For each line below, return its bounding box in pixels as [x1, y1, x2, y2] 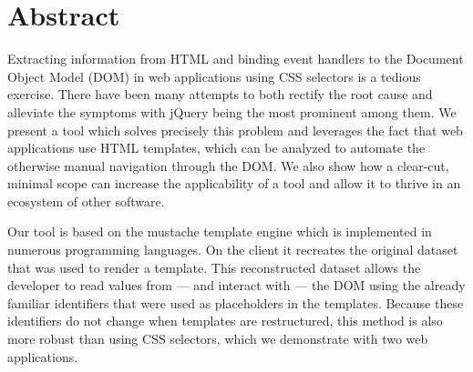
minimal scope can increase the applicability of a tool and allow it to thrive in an [7, 174, 461, 193]
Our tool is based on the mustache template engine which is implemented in [7, 222, 432, 241]
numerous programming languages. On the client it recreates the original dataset [7, 240, 458, 259]
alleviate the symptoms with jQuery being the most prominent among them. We [7, 102, 457, 121]
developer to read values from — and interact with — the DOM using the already [7, 276, 466, 295]
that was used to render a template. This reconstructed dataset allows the [7, 257, 421, 276]
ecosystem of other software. [7, 191, 165, 210]
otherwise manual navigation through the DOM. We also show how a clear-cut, [7, 156, 449, 175]
